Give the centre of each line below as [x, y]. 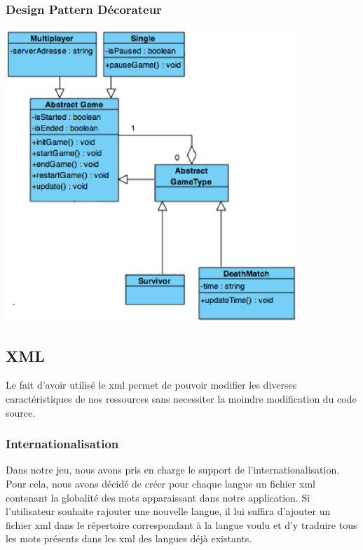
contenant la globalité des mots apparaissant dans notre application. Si [158, 497]
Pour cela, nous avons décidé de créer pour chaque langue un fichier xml [160, 483]
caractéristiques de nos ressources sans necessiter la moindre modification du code [181, 398]
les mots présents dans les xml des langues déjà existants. [129, 538]
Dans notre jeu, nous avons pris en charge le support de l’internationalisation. [173, 470]
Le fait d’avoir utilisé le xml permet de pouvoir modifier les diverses [151, 385]
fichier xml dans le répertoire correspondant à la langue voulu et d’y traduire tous [181, 524]
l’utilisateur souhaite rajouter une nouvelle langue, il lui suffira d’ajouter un [168, 511]
